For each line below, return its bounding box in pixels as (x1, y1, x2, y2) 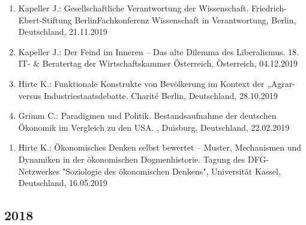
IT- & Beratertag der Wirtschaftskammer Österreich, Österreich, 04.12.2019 (18, 57, 298, 70)
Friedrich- (251, 2, 287, 14)
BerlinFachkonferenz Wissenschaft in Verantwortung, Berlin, (74, 13, 296, 26)
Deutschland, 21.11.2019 (18, 25, 107, 38)
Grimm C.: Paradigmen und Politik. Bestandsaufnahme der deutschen (18, 109, 277, 122)
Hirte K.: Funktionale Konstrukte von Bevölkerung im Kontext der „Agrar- (18, 77, 295, 89)
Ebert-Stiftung (18, 13, 72, 26)
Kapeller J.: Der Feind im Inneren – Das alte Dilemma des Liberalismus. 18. (18, 45, 299, 58)
